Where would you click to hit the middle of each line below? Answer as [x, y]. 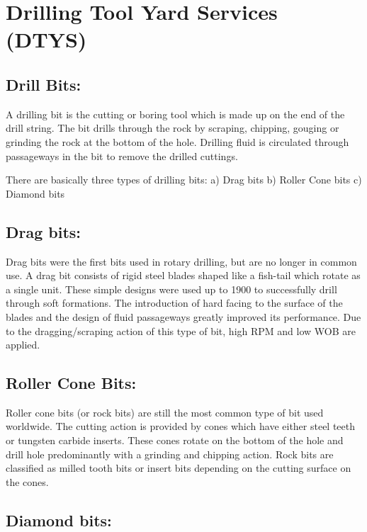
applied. [23, 345]
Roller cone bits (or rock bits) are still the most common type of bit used [165, 412]
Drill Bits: [44, 84]
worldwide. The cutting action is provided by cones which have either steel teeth [181, 426]
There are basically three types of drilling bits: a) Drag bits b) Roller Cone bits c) [184, 180]
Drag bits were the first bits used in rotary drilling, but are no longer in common [181, 261]
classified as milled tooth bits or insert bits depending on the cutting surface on [179, 468]
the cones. [27, 481]
